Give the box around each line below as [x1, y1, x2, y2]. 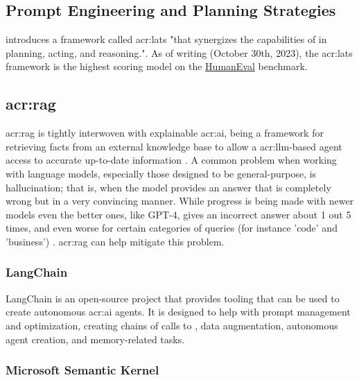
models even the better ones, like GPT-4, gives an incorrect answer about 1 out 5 [6, 207, 351, 221]
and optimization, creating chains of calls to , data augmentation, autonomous [6, 318, 338, 332]
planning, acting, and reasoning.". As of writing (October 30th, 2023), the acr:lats [6, 45, 353, 60]
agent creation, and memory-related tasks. [6, 331, 185, 346]
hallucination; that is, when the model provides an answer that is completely [6, 180, 331, 194]
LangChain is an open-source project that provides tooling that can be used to [6, 291, 340, 305]
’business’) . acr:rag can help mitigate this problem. [6, 234, 225, 248]
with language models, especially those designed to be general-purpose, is [6, 166, 317, 180]
